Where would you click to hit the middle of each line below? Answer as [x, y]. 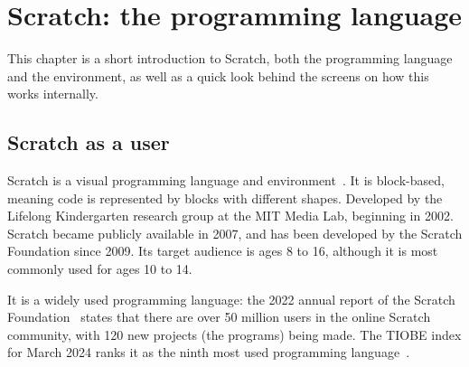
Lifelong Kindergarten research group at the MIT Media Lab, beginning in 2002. [230, 216]
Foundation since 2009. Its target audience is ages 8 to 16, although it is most [223, 251]
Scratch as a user [89, 142]
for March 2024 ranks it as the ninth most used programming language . [209, 352]
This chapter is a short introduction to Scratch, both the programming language [230, 58]
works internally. [53, 94]
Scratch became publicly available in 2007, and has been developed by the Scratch [235, 233]
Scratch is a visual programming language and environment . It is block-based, [226, 180]
